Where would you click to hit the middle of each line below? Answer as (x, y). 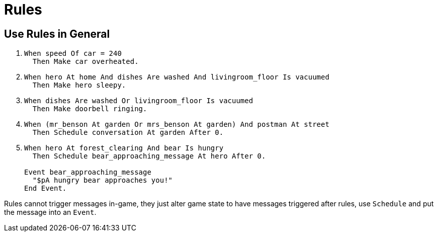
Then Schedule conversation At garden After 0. (128, 133)
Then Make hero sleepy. (79, 85)
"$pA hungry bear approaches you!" (103, 180)
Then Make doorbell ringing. (90, 109)
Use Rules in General (57, 34)
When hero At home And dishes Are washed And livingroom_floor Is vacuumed (177, 77)
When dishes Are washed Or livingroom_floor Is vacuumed (139, 101)
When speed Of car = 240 (73, 54)
